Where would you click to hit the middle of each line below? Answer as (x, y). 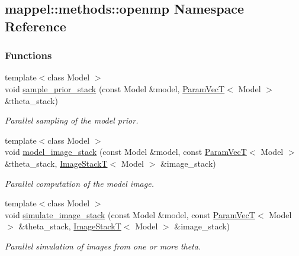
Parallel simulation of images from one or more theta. (103, 246)
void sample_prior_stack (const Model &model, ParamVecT (115, 88)
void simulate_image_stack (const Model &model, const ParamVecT (130, 214)
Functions (28, 55)
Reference (36, 26)
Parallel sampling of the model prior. (72, 120)
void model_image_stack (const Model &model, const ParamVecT (126, 152)
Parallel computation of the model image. (79, 183)
